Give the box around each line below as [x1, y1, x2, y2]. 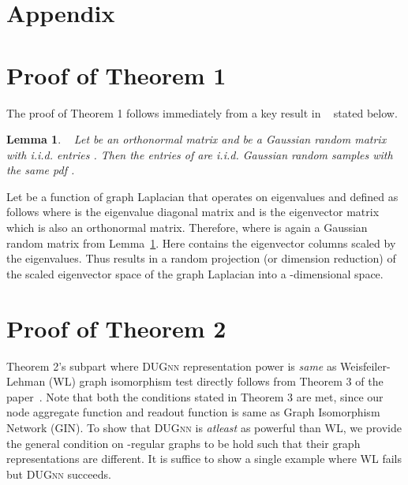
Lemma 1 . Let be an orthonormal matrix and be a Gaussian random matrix [6, 131, 387, 147]
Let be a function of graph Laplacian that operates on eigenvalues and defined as [6, 188, 399, 204]
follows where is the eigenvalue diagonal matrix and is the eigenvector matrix [6, 203, 380, 220]
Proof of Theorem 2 [6, 312, 226, 344]
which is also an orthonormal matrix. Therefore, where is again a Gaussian [6, 219, 368, 236]
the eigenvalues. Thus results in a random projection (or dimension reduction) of [6, 250, 396, 267]
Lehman [6, 373, 46, 390]
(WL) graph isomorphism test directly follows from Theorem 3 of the [48, 373, 384, 390]
